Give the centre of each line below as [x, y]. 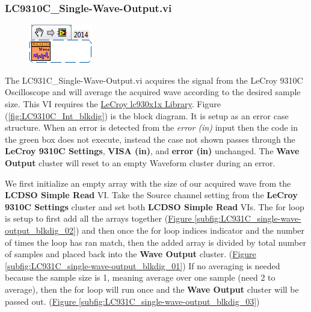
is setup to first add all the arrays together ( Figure [98, 218]
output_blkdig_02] [40, 230]
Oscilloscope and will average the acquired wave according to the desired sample [153, 92]
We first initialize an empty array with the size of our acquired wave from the [148, 183]
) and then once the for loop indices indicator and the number [190, 230]
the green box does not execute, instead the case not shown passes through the [150, 139]
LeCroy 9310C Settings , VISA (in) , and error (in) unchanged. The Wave [152, 151]
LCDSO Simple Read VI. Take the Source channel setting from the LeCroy [151, 195]
